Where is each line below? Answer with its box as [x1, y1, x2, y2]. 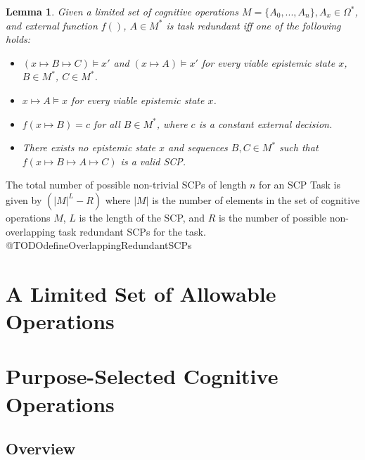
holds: [6, 32, 31, 46]
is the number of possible [218, 210, 327, 224]
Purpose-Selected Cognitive [6, 362, 278, 390]
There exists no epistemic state [22, 140, 155, 155]
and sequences [168, 140, 228, 155]
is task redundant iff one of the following [166, 18, 341, 32]
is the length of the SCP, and [79, 210, 205, 224]
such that [279, 140, 319, 155]
